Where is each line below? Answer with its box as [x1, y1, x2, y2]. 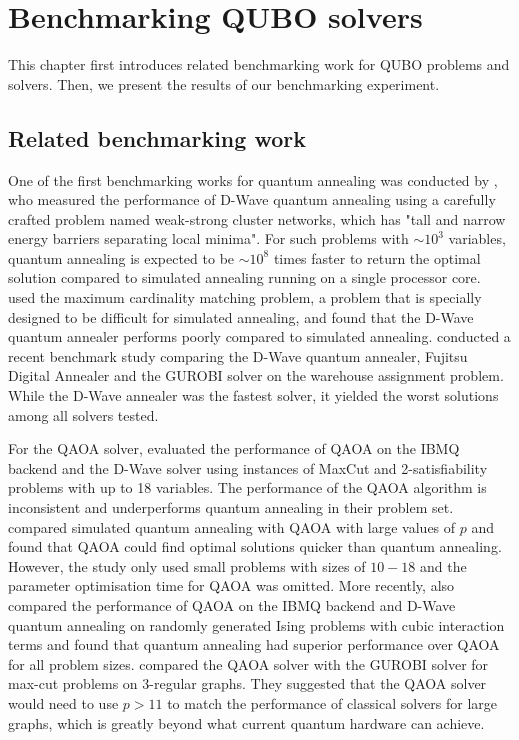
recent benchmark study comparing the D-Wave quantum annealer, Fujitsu [8, 345, 468, 366]
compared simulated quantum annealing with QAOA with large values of [8, 516, 456, 537]
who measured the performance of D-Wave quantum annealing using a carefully [8, 189, 496, 210]
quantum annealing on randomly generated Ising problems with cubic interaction [8, 614, 505, 635]
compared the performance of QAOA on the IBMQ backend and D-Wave [8, 594, 456, 615]
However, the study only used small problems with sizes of [8, 555, 366, 576]
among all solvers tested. [8, 404, 159, 425]
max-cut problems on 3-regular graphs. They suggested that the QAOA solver [8, 673, 487, 694]
